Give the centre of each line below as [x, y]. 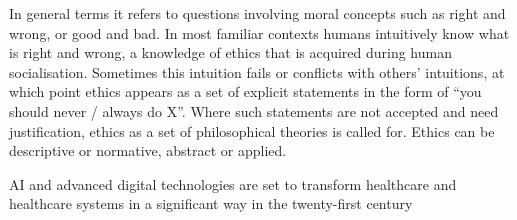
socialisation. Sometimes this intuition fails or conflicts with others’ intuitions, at [257, 71]
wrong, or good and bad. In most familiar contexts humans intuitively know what [259, 32]
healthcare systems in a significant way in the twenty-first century [211, 203]
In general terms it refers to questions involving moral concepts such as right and [257, 13]
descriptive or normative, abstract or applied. [148, 150]
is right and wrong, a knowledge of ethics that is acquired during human [230, 52]
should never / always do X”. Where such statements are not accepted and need [254, 110]
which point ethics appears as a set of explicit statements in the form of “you [245, 91]
